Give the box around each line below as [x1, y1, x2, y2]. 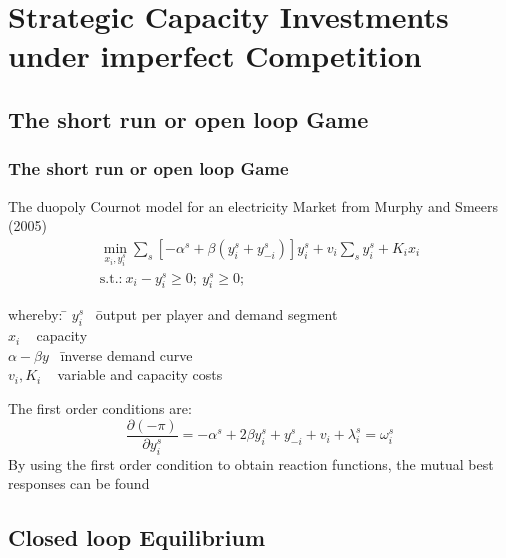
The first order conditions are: [8, 398, 192, 419]
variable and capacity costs [57, 364, 223, 385]
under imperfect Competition [8, 35, 422, 76]
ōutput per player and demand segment [95, 304, 338, 325]
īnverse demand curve [60, 344, 193, 365]
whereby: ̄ [8, 304, 68, 325]
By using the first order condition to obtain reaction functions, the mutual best [8, 453, 494, 474]
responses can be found [8, 473, 150, 494]
